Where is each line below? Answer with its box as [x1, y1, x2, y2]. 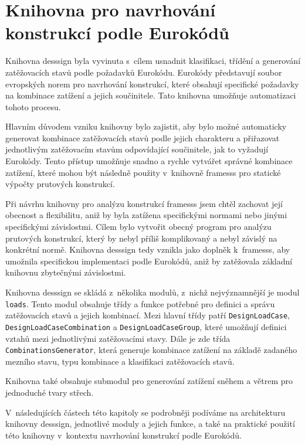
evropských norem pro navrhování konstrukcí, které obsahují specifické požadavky [5, 77, 299, 90]
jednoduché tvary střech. [5, 386, 94, 398]
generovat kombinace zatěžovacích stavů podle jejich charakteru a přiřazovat [5, 131, 280, 144]
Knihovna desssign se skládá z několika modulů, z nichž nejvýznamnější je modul [5, 286, 300, 298]
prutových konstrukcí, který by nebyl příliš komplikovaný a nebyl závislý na [5, 232, 277, 244]
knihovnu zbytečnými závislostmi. [5, 266, 126, 278]
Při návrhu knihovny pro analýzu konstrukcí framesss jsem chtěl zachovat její [5, 197, 283, 209]
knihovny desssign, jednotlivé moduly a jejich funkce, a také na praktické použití [5, 417, 295, 430]
